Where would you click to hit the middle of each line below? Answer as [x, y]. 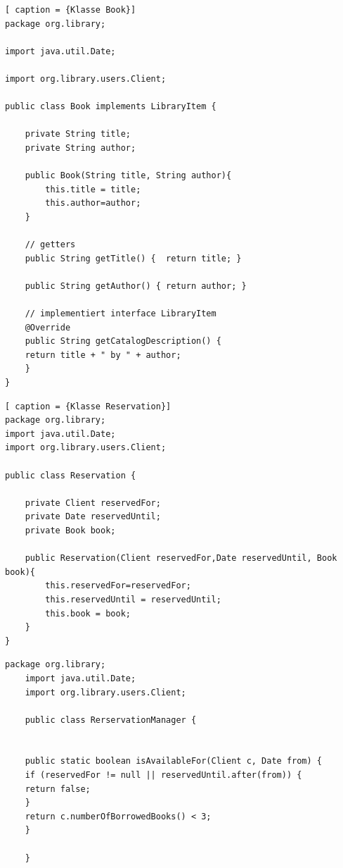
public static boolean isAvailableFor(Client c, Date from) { [174, 761]
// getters [50, 245]
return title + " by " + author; [103, 355]
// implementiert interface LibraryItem [121, 314]
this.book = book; [88, 613]
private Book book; [70, 530]
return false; [58, 789]
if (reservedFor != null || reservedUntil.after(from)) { [163, 775]
